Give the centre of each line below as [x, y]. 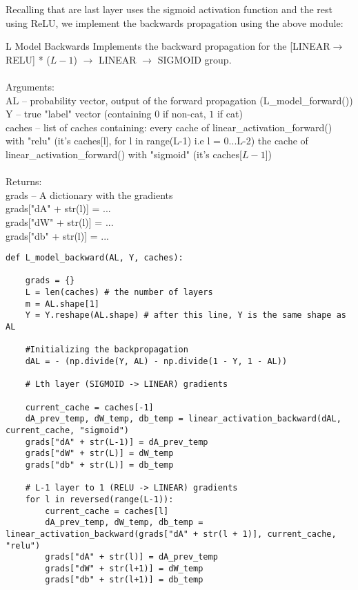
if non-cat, [184, 114]
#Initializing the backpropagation [107, 350]
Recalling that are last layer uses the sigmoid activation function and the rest [169, 9]
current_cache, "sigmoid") [67, 430]
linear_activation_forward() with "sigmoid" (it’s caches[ [124, 154]
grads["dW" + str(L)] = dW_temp [99, 454]
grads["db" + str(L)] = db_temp [99, 465]
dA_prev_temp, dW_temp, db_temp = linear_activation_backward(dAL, [183, 419]
